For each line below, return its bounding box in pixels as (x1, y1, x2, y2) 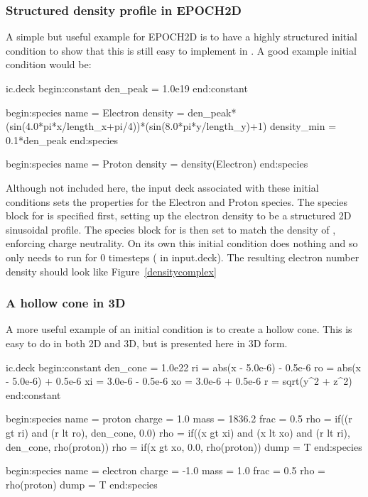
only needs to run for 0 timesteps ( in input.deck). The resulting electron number (6, 249, 359, 264)
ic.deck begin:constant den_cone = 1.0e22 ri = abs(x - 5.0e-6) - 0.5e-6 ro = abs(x (6, 359, 361, 374)
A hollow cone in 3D (6, 294, 126, 312)
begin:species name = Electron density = (6, 104, 185, 119)
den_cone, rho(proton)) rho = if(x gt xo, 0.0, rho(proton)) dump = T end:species (6, 439, 362, 454)
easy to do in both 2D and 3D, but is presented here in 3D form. (6, 335, 288, 350)
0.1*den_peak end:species (6, 132, 119, 147)
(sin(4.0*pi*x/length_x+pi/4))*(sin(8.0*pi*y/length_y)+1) (6, 119, 267, 133)
